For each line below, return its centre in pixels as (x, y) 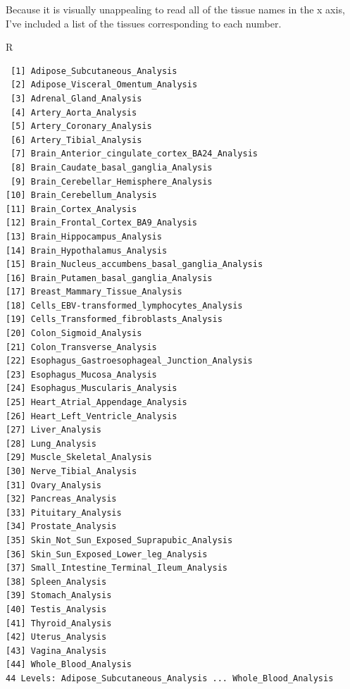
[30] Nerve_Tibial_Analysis (71, 471)
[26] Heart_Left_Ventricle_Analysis (92, 416)
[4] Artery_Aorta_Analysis (74, 112)
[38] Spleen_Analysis (56, 582)
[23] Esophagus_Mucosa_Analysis (81, 374)
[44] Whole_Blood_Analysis (69, 665)
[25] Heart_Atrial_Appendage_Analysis (96, 403)
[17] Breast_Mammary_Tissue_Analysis (94, 292)
